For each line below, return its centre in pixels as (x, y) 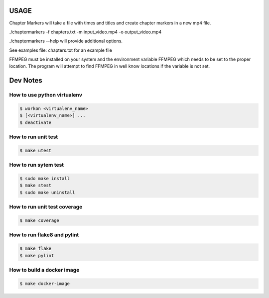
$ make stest (36, 186)
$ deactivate (36, 122)
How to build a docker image (44, 270)
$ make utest (36, 150)
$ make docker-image (45, 283)
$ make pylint (37, 255)
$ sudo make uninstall (47, 192)
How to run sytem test (37, 165)
